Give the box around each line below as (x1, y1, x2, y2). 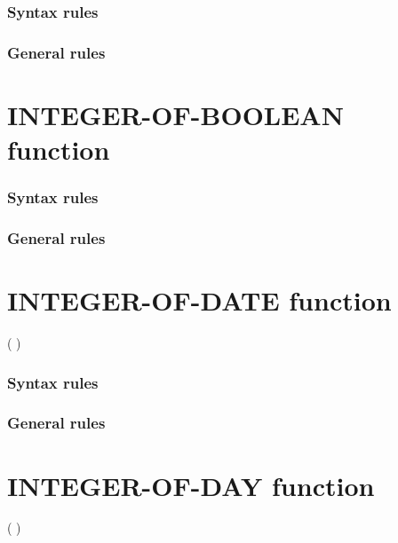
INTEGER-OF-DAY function (7, 467, 375, 503)
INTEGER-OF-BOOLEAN (7, 96, 344, 132)
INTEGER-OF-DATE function (7, 282, 392, 319)
